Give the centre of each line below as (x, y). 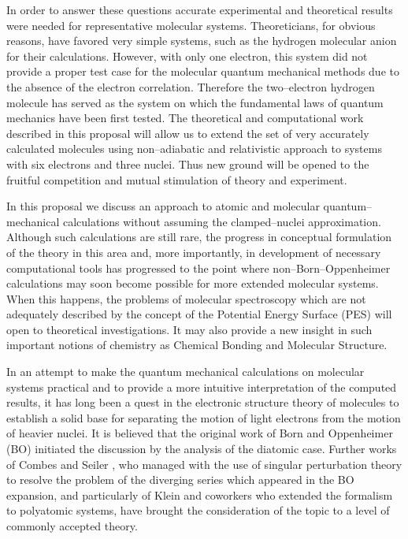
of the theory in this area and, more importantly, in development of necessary (194, 252)
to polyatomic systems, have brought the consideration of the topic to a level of (198, 510)
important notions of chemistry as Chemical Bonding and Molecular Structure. (197, 345)
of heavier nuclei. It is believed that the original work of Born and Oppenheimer (200, 433)
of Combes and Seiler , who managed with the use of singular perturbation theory (204, 464)
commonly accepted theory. (72, 526)
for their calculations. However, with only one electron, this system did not (187, 56)
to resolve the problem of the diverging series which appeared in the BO (180, 480)
